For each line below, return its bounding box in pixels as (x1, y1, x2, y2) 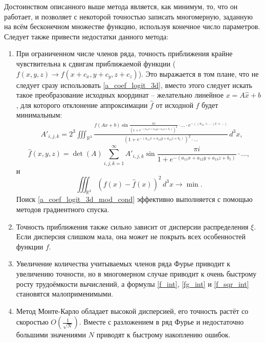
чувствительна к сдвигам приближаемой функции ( (16, 58, 176, 68)
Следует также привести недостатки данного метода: (4, 31, 169, 41)
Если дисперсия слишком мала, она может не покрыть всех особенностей (16, 231, 246, 242)
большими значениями (16, 329, 86, 340)
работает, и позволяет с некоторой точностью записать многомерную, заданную (4, 11, 253, 21)
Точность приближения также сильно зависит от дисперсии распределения (16, 221, 249, 232)
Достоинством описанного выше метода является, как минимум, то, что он (4, 1, 238, 11)
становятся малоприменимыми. (16, 288, 114, 299)
